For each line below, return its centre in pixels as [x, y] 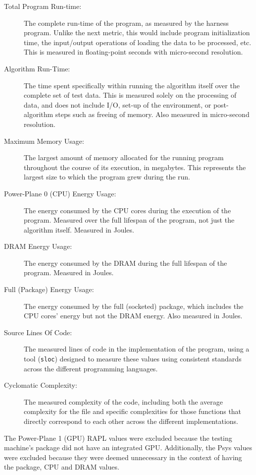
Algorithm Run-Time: [37, 68]
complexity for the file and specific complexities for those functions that [133, 411]
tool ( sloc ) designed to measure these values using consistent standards [133, 359]
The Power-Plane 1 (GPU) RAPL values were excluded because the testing [118, 438]
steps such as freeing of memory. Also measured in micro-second [152, 114]
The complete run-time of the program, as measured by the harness [126, 23]
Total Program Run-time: [43, 6]
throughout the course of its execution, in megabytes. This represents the [135, 167]
